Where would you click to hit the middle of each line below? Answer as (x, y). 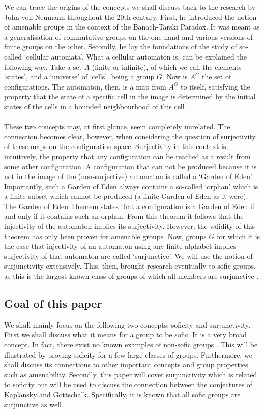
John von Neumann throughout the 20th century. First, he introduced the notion (130, 17)
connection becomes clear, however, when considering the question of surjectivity (130, 136)
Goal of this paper (53, 303)
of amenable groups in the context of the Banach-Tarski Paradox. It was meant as (132, 27)
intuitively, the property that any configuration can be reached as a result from (127, 156)
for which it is (239, 236)
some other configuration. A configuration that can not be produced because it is (130, 166)
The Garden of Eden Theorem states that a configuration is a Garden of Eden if (129, 206)
